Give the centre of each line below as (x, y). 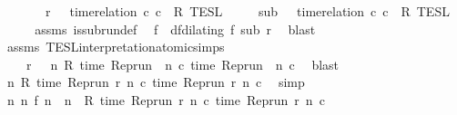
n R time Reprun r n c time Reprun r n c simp (156, 82)
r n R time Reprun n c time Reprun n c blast (183, 64)
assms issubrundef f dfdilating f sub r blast (175, 29)
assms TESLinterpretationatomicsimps (116, 47)
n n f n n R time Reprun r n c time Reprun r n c (166, 99)
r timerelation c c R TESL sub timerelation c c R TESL (247, 11)
